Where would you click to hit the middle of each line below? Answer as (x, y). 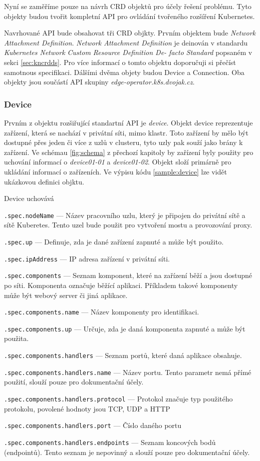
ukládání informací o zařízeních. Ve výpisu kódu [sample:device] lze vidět (116, 171)
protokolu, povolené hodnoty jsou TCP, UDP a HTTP (87, 408)
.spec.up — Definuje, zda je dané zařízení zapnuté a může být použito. (114, 241)
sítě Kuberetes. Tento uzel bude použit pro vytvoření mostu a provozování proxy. (128, 225)
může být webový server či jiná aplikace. (66, 295)
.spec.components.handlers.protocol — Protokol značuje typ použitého (119, 398)
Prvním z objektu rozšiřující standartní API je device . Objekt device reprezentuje (129, 122)
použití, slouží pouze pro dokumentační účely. (74, 382)
